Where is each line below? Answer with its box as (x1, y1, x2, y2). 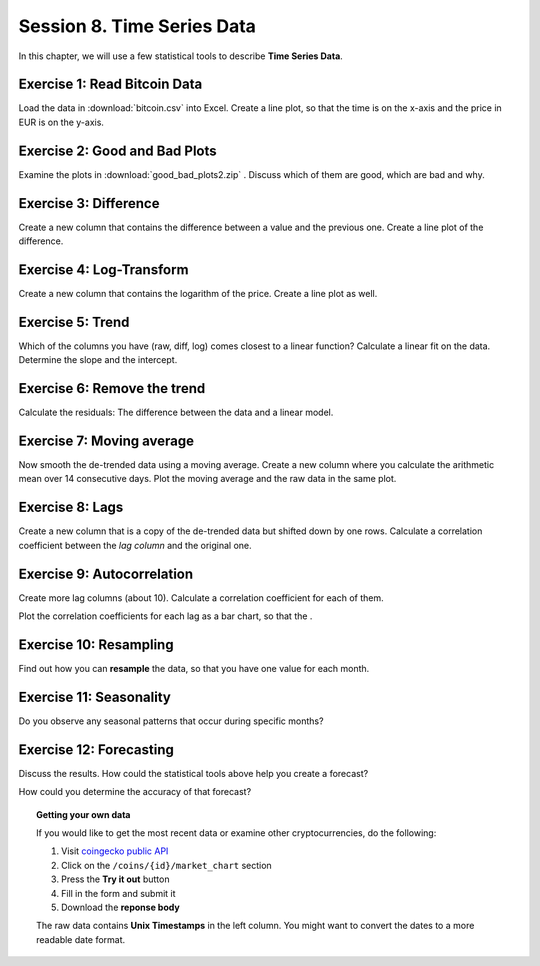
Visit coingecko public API (61, 845, 169, 857)
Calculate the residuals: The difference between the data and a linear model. (18, 406, 334, 419)
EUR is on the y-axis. (18, 116, 105, 128)
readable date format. (36, 933, 126, 945)
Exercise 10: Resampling (18, 636, 174, 653)
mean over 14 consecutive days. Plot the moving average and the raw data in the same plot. (18, 473, 397, 485)
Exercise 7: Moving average (18, 432, 195, 449)
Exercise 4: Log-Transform (18, 261, 189, 278)
